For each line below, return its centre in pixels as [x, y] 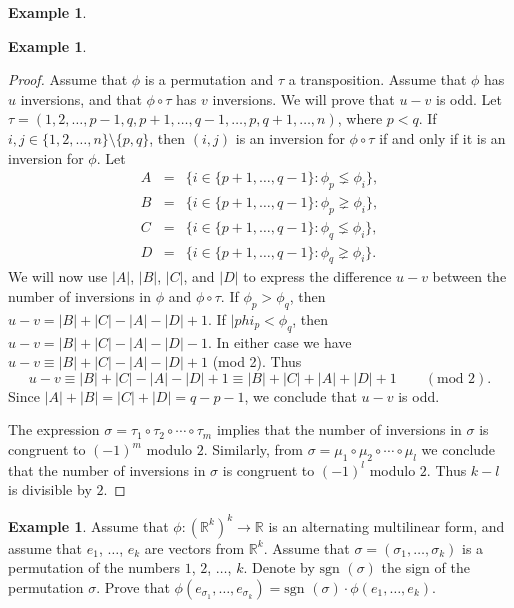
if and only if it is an [442, 137]
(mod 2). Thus [257, 361]
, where [360, 118]
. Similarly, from [253, 449]
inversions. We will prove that [303, 98]
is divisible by [50, 489]
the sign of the [425, 567]
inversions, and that [81, 98]
